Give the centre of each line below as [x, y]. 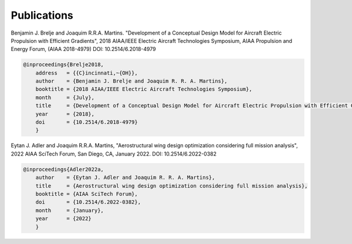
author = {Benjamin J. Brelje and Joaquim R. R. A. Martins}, [131, 81]
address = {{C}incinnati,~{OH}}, [87, 73]
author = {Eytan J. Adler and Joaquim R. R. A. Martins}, [125, 178]
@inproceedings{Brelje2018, [63, 65]
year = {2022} [64, 219]
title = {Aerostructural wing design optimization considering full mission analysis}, [172, 186]
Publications [42, 15]
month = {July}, [65, 97]
